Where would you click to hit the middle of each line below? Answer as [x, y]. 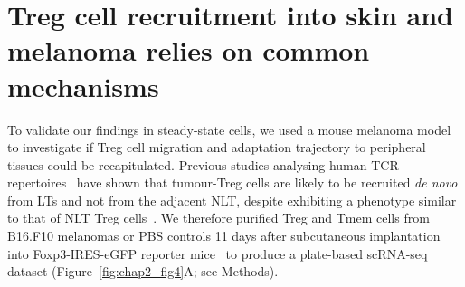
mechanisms [83, 86]
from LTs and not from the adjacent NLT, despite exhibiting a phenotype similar [232, 200]
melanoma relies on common [189, 50]
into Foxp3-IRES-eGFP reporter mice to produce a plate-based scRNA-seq [218, 253]
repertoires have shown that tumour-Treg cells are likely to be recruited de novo [232, 182]
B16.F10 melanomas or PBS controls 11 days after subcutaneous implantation [224, 236]
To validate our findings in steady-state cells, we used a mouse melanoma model [229, 129]
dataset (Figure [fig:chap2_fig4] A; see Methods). [143, 271]
